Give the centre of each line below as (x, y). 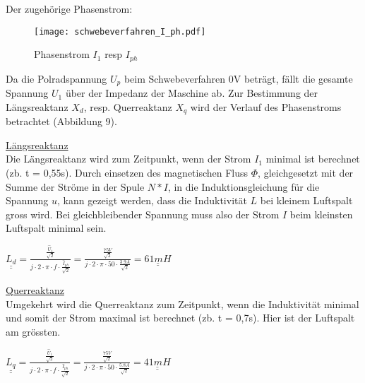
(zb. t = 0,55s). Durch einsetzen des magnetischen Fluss (127, 172)
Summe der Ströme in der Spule (75, 186)
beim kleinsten (321, 214)
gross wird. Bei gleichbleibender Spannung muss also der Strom (143, 214)
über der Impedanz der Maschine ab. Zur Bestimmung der (192, 93)
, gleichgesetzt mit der (306, 172)
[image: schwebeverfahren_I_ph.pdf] (120, 31)
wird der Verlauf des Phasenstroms (266, 106)
